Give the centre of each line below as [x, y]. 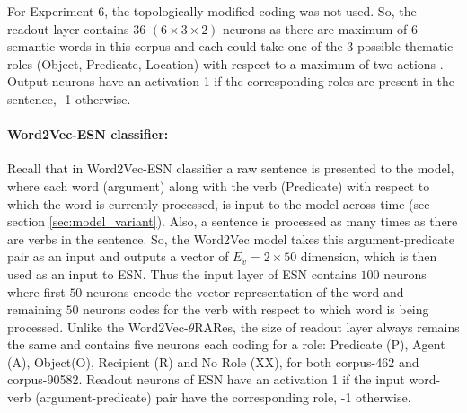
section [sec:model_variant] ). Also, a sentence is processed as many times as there [233, 221]
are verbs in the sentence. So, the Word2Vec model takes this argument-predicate [231, 238]
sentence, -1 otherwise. [69, 98]
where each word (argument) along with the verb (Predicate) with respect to [219, 185]
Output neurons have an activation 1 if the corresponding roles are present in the [231, 81]
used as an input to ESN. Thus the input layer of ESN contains [182, 273]
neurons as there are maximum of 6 [320, 28]
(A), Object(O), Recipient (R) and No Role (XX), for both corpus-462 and [213, 361]
